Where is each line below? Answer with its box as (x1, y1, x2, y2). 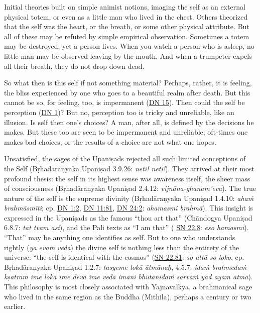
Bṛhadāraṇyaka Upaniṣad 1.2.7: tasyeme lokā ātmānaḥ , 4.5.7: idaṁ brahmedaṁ (4, 261, 247, 272)
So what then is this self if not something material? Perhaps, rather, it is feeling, (4, 77, 252, 88)
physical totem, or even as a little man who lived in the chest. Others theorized (4, 11, 248, 22)
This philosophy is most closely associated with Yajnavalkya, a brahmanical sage (4, 281, 252, 292)
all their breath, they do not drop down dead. (4, 60, 145, 71)
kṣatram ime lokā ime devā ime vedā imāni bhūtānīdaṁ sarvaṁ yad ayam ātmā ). (4, 271, 253, 282)
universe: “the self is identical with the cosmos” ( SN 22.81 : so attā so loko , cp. (4, 252, 244, 262)
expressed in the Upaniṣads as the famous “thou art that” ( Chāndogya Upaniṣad (4, 212, 252, 223)
